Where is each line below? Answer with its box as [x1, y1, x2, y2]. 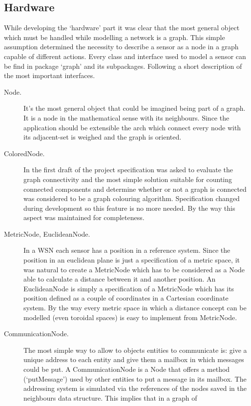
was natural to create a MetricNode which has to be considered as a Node [23, 264, 245, 274]
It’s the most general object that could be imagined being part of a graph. [23, 103, 246, 113]
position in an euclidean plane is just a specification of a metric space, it [23, 255, 240, 265]
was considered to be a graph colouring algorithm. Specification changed [23, 193, 240, 203]
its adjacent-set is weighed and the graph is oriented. [23, 132, 182, 142]
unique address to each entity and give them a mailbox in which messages [23, 354, 244, 365]
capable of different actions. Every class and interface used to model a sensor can [4, 51, 246, 61]
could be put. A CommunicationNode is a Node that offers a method [23, 364, 230, 374]
